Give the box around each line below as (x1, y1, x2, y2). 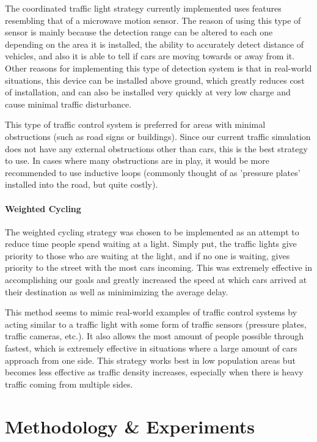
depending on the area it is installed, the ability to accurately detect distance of (5, 37, 304, 50)
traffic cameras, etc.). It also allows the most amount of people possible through (5, 330, 304, 342)
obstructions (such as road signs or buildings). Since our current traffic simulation (5, 130, 311, 142)
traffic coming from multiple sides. (5, 377, 133, 390)
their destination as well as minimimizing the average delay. (5, 285, 228, 298)
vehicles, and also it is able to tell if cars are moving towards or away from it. (5, 50, 295, 62)
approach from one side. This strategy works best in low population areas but (5, 353, 296, 366)
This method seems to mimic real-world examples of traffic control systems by (5, 306, 297, 319)
